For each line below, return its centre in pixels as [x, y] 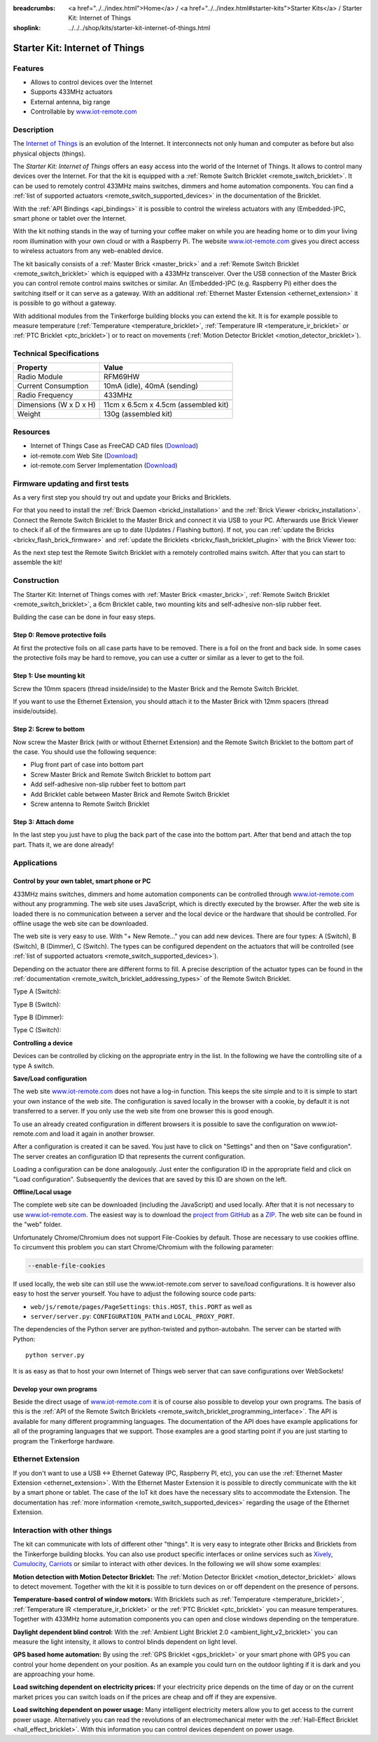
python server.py [55, 1355]
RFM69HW [122, 377]
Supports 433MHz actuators [72, 92]
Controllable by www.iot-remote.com [84, 111]
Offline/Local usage [42, 1192]
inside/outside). [35, 711]
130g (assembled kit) [138, 414]
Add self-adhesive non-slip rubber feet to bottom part [108, 784]
